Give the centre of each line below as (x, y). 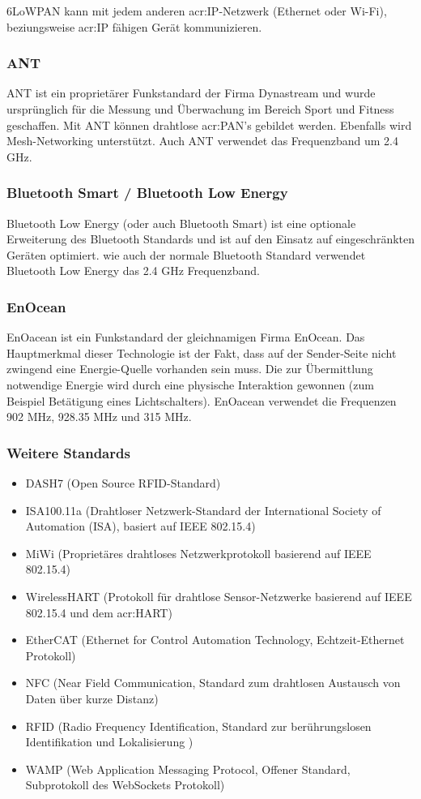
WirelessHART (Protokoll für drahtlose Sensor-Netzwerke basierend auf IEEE (219, 596)
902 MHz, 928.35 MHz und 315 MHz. (99, 417)
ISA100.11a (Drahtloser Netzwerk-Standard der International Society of (203, 510)
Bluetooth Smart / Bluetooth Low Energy (147, 193)
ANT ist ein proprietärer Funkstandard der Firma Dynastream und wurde (191, 93)
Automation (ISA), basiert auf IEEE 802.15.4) (140, 526)
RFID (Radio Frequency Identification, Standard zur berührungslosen (198, 726)
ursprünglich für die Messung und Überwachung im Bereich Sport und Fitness (200, 109)
